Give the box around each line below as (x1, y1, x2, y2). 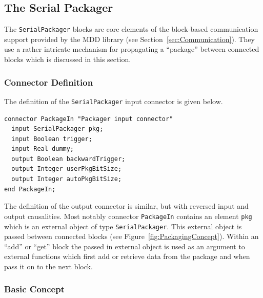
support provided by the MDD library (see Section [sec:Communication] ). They (4, 33, 255, 44)
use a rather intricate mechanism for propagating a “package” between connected (4, 44, 259, 54)
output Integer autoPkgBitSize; (11, 175, 122, 183)
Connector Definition (4, 75, 93, 88)
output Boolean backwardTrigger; (11, 155, 126, 163)
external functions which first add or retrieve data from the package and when (4, 251, 250, 262)
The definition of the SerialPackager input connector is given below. (4, 95, 223, 106)
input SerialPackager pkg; (11, 125, 104, 133)
